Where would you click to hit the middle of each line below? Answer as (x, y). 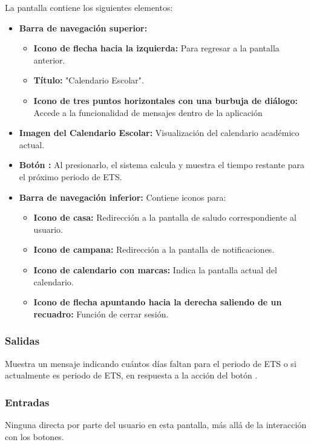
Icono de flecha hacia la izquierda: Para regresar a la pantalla (156, 48)
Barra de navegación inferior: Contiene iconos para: (123, 197)
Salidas (22, 341)
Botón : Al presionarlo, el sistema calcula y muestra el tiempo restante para (162, 165)
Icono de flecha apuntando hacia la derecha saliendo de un (158, 302)
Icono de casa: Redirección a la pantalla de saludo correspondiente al (165, 217)
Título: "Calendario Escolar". (89, 80)
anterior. (49, 60)
